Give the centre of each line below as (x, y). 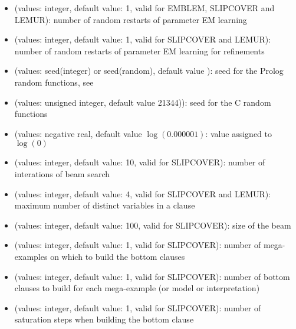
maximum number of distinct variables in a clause (105, 205)
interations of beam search (62, 173)
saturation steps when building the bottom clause (104, 319)
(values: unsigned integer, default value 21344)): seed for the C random (143, 102)
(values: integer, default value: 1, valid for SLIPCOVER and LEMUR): (143, 39)
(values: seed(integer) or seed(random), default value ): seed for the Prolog (149, 71)
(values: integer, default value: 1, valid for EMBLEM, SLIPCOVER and (144, 8)
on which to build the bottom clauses (118, 256)
